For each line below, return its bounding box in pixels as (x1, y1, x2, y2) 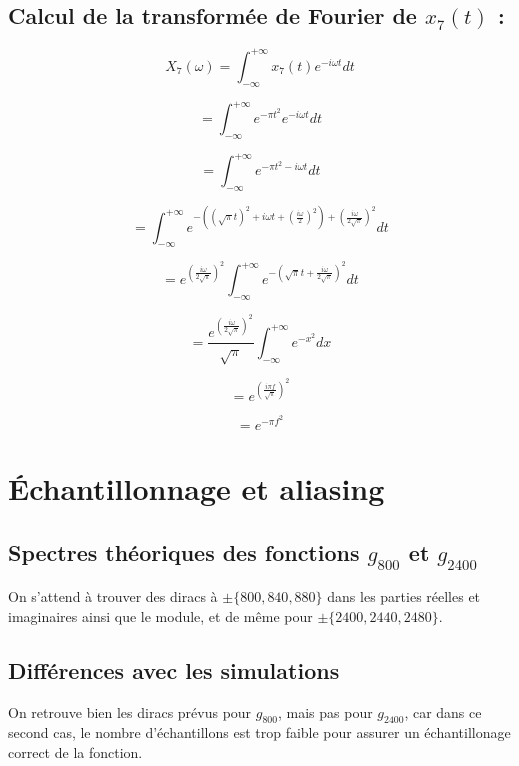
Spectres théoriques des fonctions (8, 536, 360, 567)
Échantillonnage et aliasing (8, 468, 385, 509)
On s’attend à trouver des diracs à (8, 586, 218, 607)
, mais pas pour (277, 701, 373, 722)
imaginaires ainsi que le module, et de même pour (8, 605, 313, 626)
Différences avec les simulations (8, 654, 340, 685)
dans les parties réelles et (327, 586, 481, 607)
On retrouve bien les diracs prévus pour (8, 701, 252, 722)
